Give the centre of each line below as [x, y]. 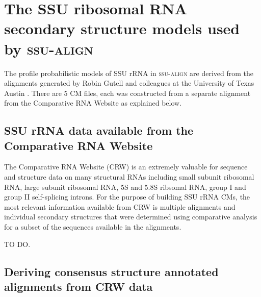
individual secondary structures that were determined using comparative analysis [131, 217]
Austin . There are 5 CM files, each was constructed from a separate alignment [127, 93]
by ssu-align [49, 48]
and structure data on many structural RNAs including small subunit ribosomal [129, 177]
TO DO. [17, 244]
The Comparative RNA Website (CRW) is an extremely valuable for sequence [126, 167]
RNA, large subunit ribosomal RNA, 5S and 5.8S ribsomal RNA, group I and [125, 187]
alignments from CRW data [79, 286]
